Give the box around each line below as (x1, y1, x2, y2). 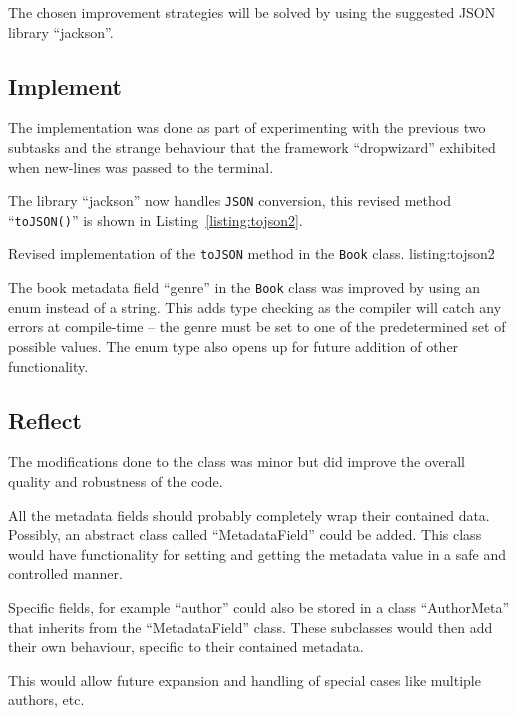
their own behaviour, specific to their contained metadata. (8, 636, 364, 657)
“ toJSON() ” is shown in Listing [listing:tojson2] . (8, 209, 303, 230)
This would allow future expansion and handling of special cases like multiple (8, 669, 481, 690)
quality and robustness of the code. (8, 470, 223, 491)
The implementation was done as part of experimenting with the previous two (8, 117, 486, 138)
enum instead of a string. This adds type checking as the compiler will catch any (8, 296, 502, 317)
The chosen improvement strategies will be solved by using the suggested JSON (8, 2, 496, 22)
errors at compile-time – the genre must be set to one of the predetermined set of (8, 316, 506, 337)
